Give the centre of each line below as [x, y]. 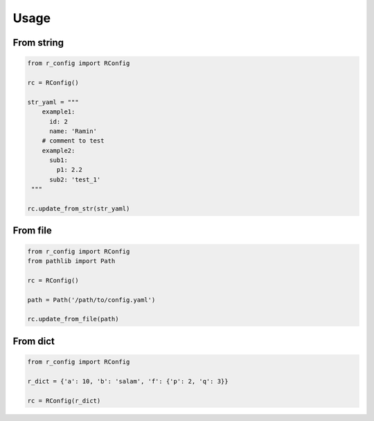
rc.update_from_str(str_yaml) [79, 209]
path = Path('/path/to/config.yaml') [91, 300]
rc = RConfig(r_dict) [64, 401]
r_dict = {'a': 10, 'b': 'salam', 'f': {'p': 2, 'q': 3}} [128, 381]
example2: [59, 150]
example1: [59, 112]
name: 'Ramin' [73, 131]
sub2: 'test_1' [75, 179]
